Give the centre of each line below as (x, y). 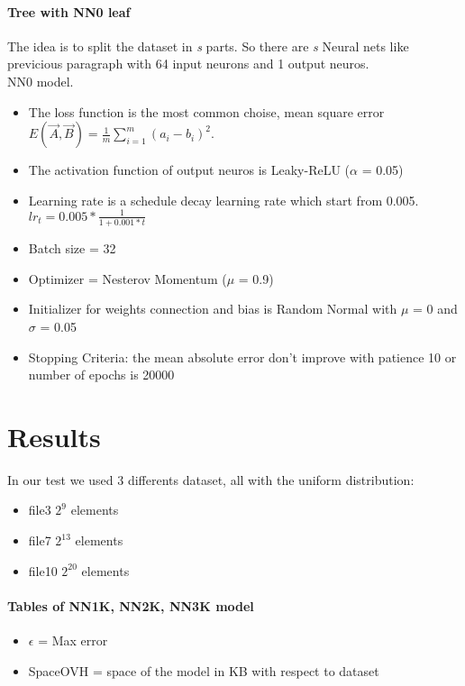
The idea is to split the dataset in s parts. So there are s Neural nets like (208, 46)
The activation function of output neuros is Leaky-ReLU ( (189, 170)
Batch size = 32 (72, 248)
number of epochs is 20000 (101, 375)
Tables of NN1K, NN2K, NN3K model (131, 605)
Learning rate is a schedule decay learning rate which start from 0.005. (223, 200)
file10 (43, 570)
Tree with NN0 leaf (69, 11)
